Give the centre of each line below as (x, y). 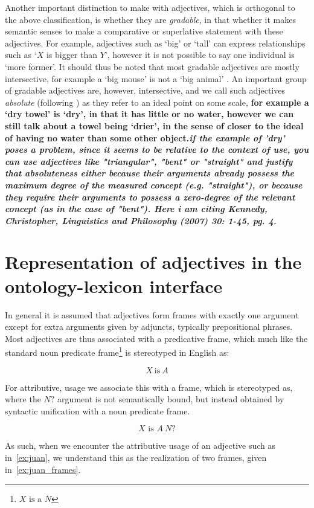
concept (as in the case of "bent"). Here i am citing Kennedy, (136, 209)
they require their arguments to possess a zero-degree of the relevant (150, 197)
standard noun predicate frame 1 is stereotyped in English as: (117, 352)
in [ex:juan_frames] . (43, 469)
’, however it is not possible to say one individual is (200, 55)
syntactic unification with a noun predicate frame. (98, 410)
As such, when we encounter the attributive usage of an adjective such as (140, 445)
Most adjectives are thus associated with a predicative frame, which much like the (156, 338)
